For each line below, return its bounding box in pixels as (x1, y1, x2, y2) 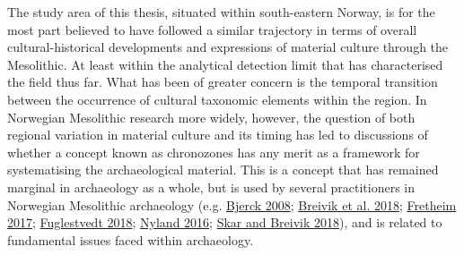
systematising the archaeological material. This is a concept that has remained (7, 160, 439, 179)
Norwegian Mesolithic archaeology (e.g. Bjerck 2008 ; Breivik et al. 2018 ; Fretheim (7, 195, 457, 214)
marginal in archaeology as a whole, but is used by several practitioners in (7, 177, 416, 196)
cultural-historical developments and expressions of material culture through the (7, 38, 449, 56)
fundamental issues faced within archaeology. (7, 230, 254, 249)
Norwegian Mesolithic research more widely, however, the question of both (7, 107, 416, 126)
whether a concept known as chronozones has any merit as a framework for (7, 142, 420, 161)
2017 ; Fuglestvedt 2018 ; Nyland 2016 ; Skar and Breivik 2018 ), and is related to (7, 213, 442, 232)
